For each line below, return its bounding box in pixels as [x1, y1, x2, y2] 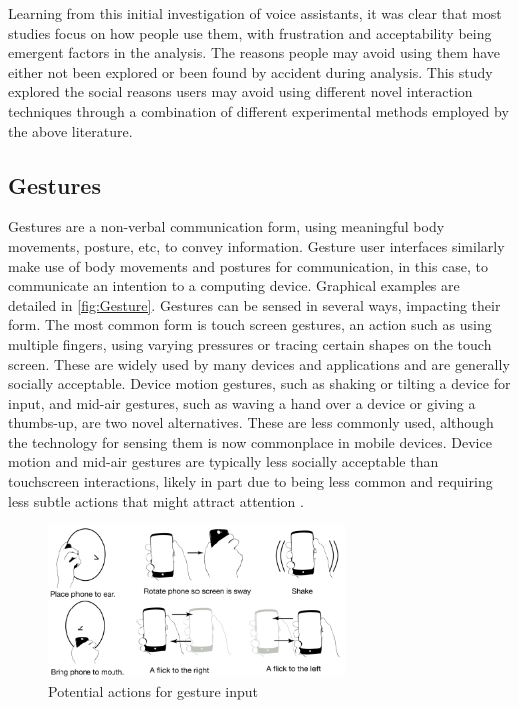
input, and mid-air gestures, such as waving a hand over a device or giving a [8, 392, 476, 413]
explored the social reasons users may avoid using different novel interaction [8, 81, 473, 102]
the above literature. [8, 120, 133, 141]
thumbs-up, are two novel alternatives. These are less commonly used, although [8, 412, 494, 433]
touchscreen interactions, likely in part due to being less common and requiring [8, 471, 493, 492]
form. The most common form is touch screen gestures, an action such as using [8, 314, 492, 335]
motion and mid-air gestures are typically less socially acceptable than [8, 451, 439, 472]
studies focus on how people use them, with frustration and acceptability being [8, 22, 492, 43]
